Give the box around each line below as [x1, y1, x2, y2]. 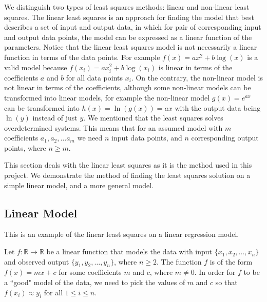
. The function [157, 256, 202, 267]
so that [215, 277, 238, 288]
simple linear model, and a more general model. [4, 179, 154, 190]
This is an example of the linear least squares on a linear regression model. [4, 229, 239, 239]
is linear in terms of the [158, 62, 233, 72]
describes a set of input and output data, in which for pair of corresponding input [4, 22, 261, 32]
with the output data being [175, 102, 261, 113]
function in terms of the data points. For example [4, 51, 160, 62]
